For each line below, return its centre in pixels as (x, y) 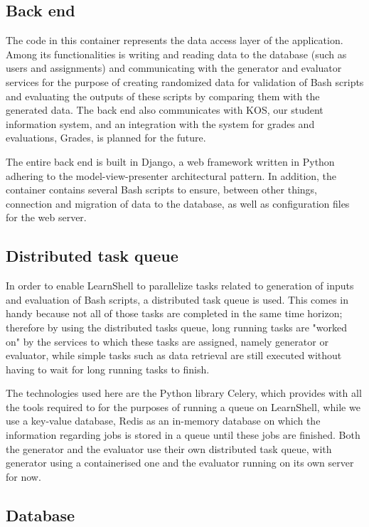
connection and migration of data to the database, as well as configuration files (178, 203)
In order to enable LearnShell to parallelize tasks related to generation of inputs (180, 286)
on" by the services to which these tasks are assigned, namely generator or (167, 341)
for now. (23, 476)
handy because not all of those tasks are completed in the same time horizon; (174, 313)
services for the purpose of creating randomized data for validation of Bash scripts (185, 81)
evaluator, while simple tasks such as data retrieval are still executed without (174, 355)
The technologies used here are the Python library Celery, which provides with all (184, 393)
